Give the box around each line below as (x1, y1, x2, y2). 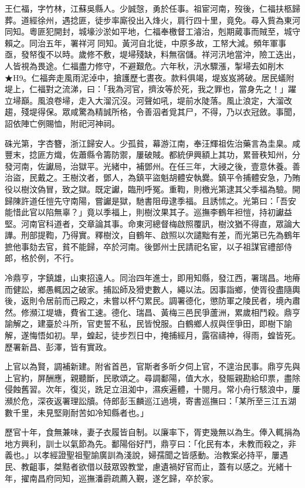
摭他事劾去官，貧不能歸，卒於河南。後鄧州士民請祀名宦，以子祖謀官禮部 (5, 240, 284, 252)
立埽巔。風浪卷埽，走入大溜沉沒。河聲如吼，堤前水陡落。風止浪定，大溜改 (5, 94, 292, 106)
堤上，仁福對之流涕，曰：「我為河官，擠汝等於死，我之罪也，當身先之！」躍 (5, 83, 296, 95)
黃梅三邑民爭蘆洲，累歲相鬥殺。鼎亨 (160, 306, 300, 318)
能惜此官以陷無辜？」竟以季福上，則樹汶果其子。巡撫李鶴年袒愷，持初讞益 (5, 206, 292, 218)
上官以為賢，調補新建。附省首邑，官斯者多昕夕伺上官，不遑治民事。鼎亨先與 (5, 360, 300, 372)
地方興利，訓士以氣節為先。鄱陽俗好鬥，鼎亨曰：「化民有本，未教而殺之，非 (5, 437, 296, 449)
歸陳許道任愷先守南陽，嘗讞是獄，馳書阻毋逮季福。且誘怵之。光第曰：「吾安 (5, 194, 296, 206)
